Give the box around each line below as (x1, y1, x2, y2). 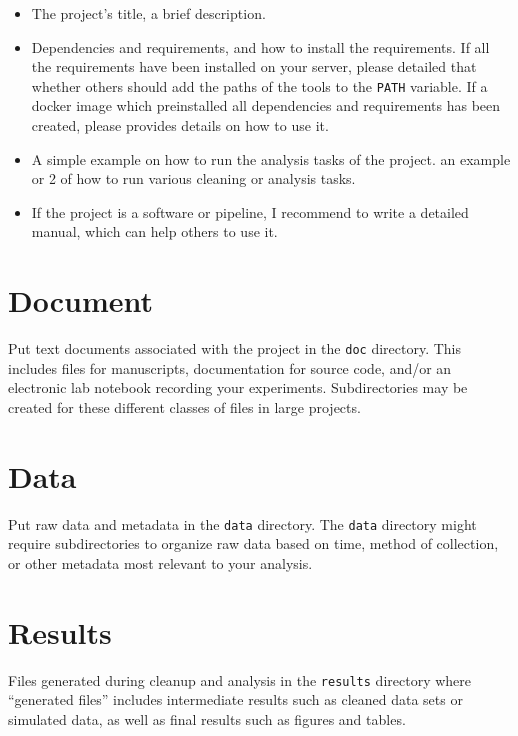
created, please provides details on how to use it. (31, 115, 329, 136)
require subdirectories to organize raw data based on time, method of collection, (8, 533, 499, 554)
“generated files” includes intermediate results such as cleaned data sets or (8, 689, 463, 710)
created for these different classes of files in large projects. (8, 396, 361, 417)
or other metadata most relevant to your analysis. (8, 552, 313, 573)
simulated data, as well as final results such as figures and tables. (8, 708, 406, 729)
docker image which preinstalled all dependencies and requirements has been (31, 95, 501, 116)
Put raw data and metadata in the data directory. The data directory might (8, 513, 477, 534)
